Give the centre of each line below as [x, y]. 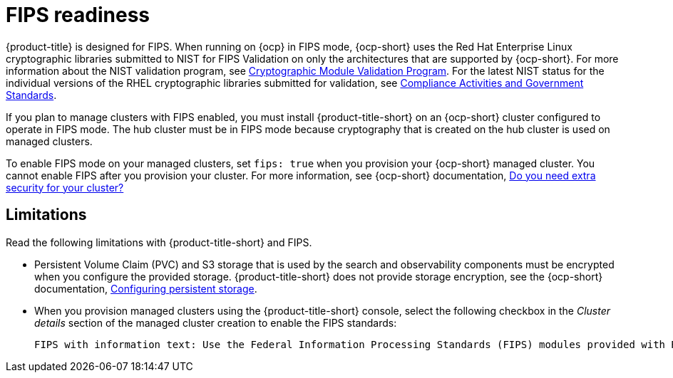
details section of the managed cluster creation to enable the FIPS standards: [216, 322]
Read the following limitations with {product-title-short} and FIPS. [159, 242]
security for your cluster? [65, 187]
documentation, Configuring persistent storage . [146, 288]
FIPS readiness [78, 15]
